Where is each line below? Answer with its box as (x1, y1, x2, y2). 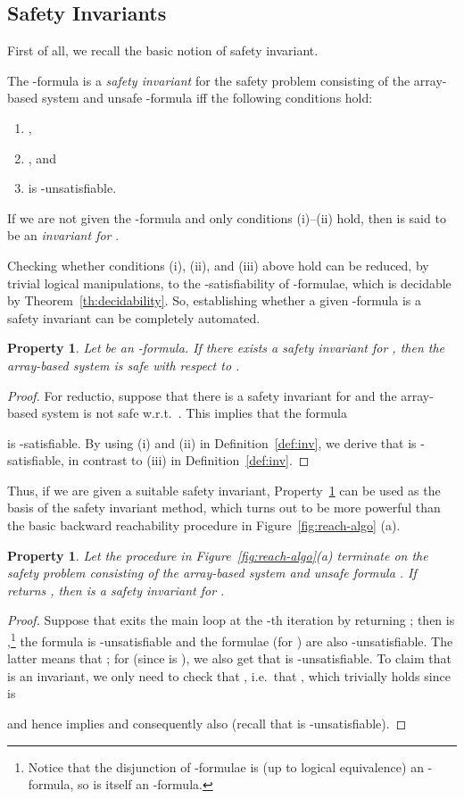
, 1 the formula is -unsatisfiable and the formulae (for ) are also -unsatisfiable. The (7, 629, 453, 650)
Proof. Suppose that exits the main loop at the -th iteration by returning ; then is (7, 611, 455, 629)
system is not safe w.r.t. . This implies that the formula (41, 404, 347, 422)
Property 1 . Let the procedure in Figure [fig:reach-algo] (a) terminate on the (7, 545, 428, 564)
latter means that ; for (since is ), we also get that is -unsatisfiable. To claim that (7, 649, 452, 668)
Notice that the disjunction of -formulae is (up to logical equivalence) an (28, 757, 424, 776)
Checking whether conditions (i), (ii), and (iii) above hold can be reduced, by (7, 255, 429, 274)
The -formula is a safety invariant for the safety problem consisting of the (7, 71, 410, 89)
